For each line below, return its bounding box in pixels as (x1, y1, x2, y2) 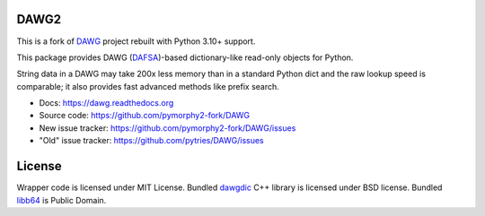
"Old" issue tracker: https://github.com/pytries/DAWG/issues (39, 135, 264, 146)
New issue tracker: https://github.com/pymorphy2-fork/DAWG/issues (39, 122, 296, 134)
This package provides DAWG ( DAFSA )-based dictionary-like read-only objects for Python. (16, 52, 354, 63)
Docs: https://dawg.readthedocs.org (39, 98, 174, 108)
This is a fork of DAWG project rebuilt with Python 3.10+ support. (16, 36, 256, 47)
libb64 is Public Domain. (16, 194, 107, 205)
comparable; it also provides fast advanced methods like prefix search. (16, 81, 280, 91)
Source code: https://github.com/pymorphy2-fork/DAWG (39, 110, 251, 121)
